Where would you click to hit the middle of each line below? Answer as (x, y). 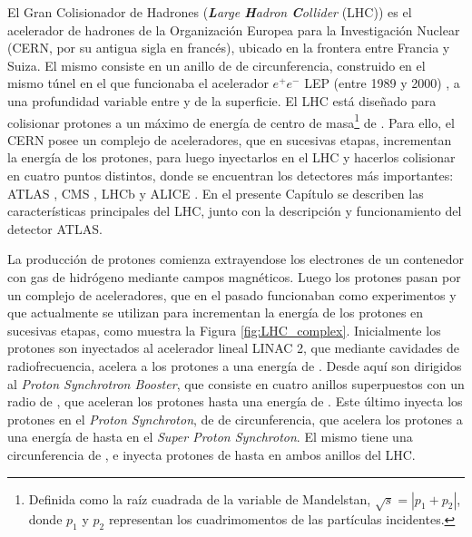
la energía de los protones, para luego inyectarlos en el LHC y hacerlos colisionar (231, 157)
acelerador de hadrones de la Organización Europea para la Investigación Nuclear (234, 29)
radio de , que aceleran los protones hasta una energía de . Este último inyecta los (235, 401)
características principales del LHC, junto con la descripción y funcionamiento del (235, 211)
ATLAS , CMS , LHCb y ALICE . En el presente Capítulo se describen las (216, 193)
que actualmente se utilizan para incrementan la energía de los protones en (216, 312)
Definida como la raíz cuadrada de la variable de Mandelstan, (200, 498)
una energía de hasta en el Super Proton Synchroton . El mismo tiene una (210, 437)
